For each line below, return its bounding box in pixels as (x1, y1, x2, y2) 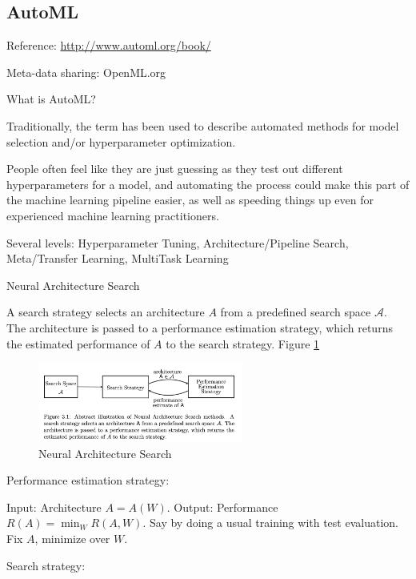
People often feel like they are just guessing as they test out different (6, 160, 343, 177)
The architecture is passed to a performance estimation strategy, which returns (6, 319, 393, 336)
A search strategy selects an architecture (6, 304, 205, 320)
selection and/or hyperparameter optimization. (6, 133, 236, 150)
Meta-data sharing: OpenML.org (6, 63, 166, 80)
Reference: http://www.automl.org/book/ (6, 37, 211, 54)
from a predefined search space (220, 304, 371, 320)
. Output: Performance (166, 498, 278, 515)
